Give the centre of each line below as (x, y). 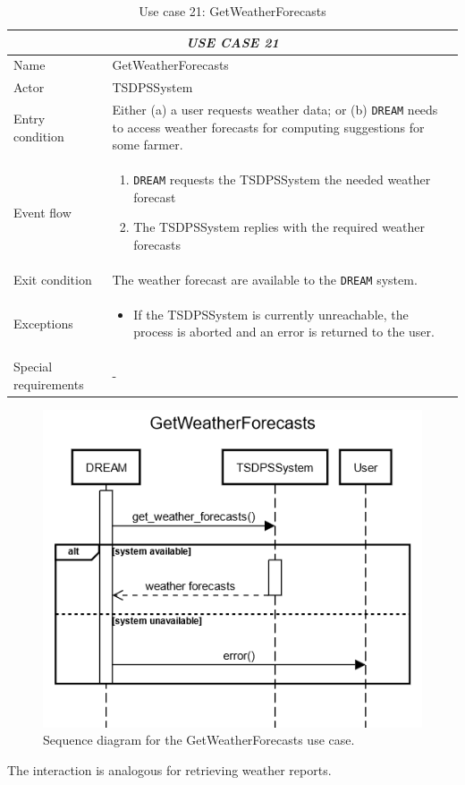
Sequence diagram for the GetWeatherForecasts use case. (199, 740)
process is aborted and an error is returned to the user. (284, 332)
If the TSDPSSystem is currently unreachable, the (271, 314)
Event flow (42, 212)
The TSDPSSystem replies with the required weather (279, 227)
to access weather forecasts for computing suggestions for (268, 127)
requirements (49, 384)
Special (33, 367)
